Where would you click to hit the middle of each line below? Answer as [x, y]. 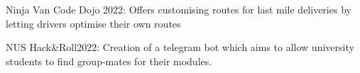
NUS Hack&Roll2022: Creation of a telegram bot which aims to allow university [180, 47]
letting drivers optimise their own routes [93, 23]
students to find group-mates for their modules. [109, 61]
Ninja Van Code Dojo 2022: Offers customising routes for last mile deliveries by [179, 9]
